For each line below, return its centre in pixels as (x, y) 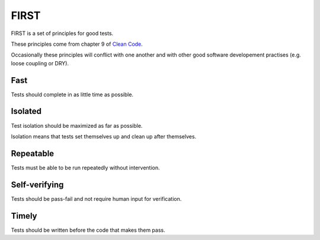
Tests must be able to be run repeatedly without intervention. (85, 168)
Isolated (26, 111)
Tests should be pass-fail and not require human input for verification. (96, 198)
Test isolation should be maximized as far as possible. (77, 125)
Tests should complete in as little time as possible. (72, 94)
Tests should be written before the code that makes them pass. (88, 230)
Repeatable (33, 154)
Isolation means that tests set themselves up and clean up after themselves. (104, 136)
